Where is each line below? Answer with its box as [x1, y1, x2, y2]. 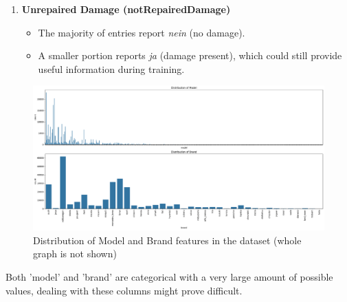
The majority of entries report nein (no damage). [38, 25, 245, 39]
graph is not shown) [33, 246, 117, 261]
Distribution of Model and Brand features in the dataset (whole [33, 233, 302, 247]
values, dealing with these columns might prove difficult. [5, 283, 243, 297]
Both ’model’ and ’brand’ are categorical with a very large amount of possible [5, 269, 333, 283]
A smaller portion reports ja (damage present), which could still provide [38, 48, 342, 63]
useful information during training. [38, 61, 185, 76]
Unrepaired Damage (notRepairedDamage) [21, 2, 231, 16]
